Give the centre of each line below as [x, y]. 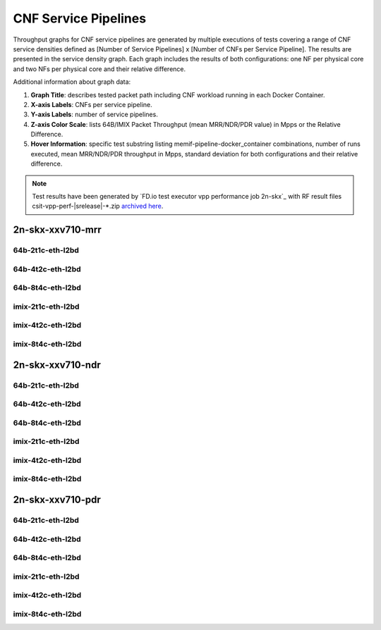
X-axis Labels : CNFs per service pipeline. [91, 104]
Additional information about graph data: [72, 82]
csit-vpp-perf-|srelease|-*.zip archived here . [98, 206]
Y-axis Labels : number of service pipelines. [94, 115]
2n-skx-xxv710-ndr [57, 365]
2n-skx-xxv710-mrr [57, 230]
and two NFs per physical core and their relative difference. [99, 69]
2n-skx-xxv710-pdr [57, 500]
